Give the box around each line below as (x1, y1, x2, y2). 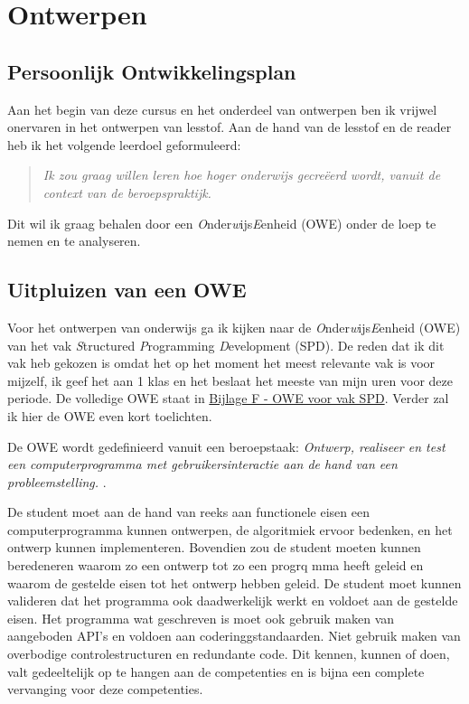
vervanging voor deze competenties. (7, 680, 203, 699)
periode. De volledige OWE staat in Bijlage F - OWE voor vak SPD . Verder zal (7, 389, 449, 408)
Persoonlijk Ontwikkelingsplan (7, 57, 296, 85)
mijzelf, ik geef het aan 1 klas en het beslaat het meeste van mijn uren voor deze (7, 371, 453, 390)
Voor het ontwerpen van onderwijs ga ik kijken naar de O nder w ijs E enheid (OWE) (7, 317, 461, 336)
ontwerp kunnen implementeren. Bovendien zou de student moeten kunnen (7, 538, 421, 557)
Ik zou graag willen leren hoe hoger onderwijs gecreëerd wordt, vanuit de (42, 165, 441, 184)
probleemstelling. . (7, 472, 107, 491)
